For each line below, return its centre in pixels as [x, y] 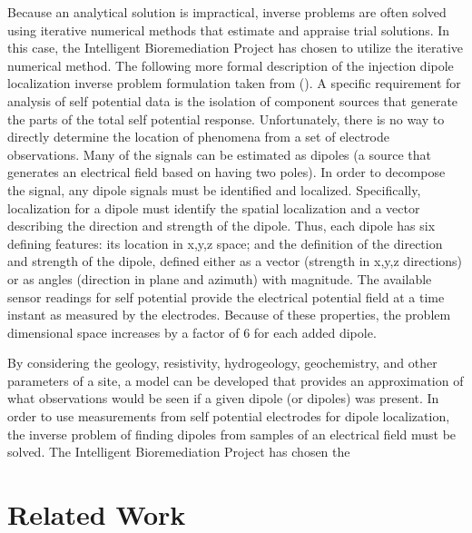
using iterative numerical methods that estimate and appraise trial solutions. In [229, 30]
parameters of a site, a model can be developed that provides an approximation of [236, 380]
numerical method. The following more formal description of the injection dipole [231, 65]
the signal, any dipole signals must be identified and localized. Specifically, [214, 189]
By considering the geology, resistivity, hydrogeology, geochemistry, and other [222, 363]
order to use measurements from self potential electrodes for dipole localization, [229, 416]
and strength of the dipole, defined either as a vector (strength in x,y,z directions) [235, 261]
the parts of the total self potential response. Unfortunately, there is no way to [226, 118]
